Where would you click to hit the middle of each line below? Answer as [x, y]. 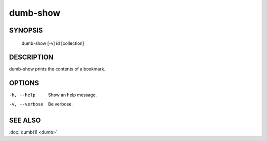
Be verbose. [61, 104]
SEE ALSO [25, 120]
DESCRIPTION [31, 57]
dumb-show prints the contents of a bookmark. [57, 69]
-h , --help [22, 95]
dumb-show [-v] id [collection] [53, 43]
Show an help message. [73, 95]
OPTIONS [24, 83]
